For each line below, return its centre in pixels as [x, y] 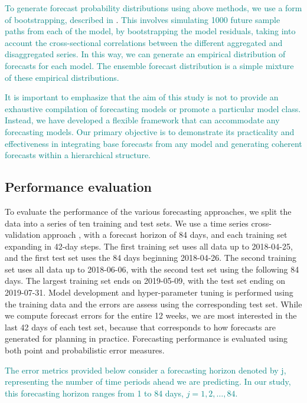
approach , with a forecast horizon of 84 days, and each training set [165, 235]
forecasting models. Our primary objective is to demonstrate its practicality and [150, 131]
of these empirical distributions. [62, 77]
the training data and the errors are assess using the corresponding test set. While [153, 304]
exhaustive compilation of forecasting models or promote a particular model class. [153, 108]
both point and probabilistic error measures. [85, 350]
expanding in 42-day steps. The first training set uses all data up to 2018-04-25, [149, 246]
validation [23, 235]
